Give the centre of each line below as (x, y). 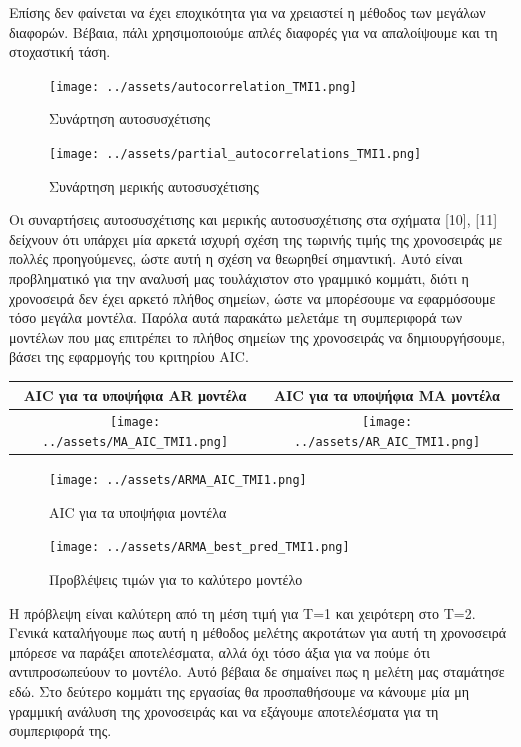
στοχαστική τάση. (60, 51)
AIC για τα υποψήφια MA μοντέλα (387, 394)
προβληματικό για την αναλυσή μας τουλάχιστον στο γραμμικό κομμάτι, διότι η (239, 278)
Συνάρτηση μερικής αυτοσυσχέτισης (154, 185)
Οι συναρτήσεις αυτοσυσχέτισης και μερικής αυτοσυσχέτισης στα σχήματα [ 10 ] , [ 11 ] (253, 219)
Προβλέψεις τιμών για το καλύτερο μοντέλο (176, 579)
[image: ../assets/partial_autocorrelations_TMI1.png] (235, 154)
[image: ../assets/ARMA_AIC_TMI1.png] (178, 480)
